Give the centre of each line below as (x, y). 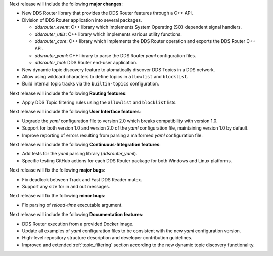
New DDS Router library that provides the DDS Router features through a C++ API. (107, 13)
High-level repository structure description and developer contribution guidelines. (107, 238)
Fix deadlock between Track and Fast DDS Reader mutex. (82, 179)
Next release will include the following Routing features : (68, 93)
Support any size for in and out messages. (66, 186)
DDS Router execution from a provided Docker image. (78, 224)
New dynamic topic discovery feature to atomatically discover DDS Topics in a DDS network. (119, 70)
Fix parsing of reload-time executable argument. (73, 205)
